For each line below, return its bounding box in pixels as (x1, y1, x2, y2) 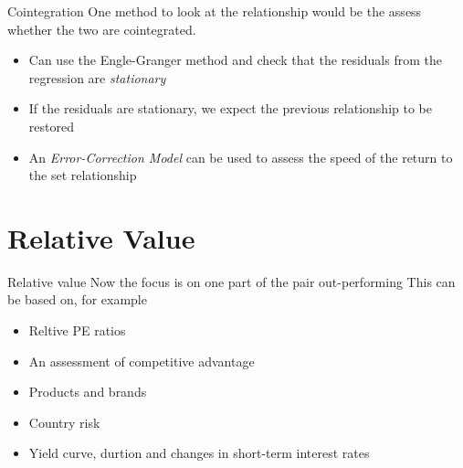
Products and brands (28, 382, 147, 401)
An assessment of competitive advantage (28, 351, 255, 370)
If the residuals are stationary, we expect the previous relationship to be (28, 99, 432, 118)
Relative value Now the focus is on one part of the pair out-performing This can (7, 271, 456, 291)
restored (28, 116, 74, 135)
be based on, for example (7, 290, 147, 309)
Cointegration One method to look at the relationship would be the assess (7, 2, 422, 20)
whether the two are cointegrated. (7, 19, 196, 38)
